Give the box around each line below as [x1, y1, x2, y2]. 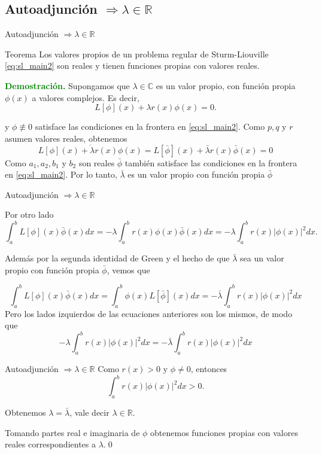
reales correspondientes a [5, 438, 96, 450]
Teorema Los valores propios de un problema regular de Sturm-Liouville [5, 47, 269, 60]
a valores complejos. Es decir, [32, 91, 139, 103]
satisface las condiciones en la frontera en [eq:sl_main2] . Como [35, 120, 265, 133]
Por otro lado [5, 208, 54, 221]
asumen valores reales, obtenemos [5, 132, 127, 144]
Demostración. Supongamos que [5, 79, 130, 92]
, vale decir [69, 406, 110, 419]
